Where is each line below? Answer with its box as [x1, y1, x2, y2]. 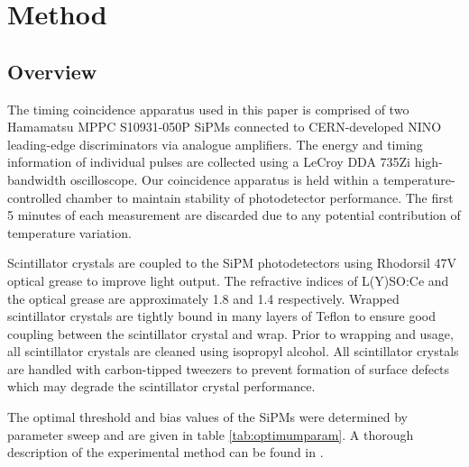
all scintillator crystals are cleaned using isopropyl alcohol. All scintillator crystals [7, 342, 459, 361]
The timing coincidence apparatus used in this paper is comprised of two [7, 99, 409, 118]
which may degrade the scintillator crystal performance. [7, 377, 316, 396]
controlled [7, 188, 62, 206]
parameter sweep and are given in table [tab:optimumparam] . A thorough [7, 425, 414, 444]
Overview [7, 57, 97, 85]
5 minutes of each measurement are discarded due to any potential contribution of [7, 206, 461, 224]
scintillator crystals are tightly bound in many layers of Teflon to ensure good [7, 307, 437, 325]
